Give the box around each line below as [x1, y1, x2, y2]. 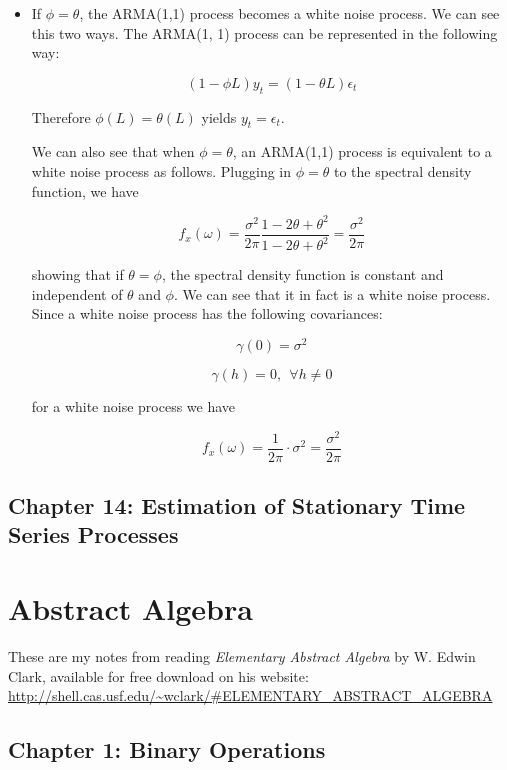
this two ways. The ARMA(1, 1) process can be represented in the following [31, 22, 498, 43]
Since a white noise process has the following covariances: [31, 303, 383, 324]
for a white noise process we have [31, 395, 236, 416]
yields [201, 106, 237, 127]
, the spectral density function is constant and [161, 264, 444, 285]
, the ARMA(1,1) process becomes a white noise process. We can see [79, 3, 500, 23]
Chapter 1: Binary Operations [8, 734, 326, 765]
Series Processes [8, 519, 179, 550]
